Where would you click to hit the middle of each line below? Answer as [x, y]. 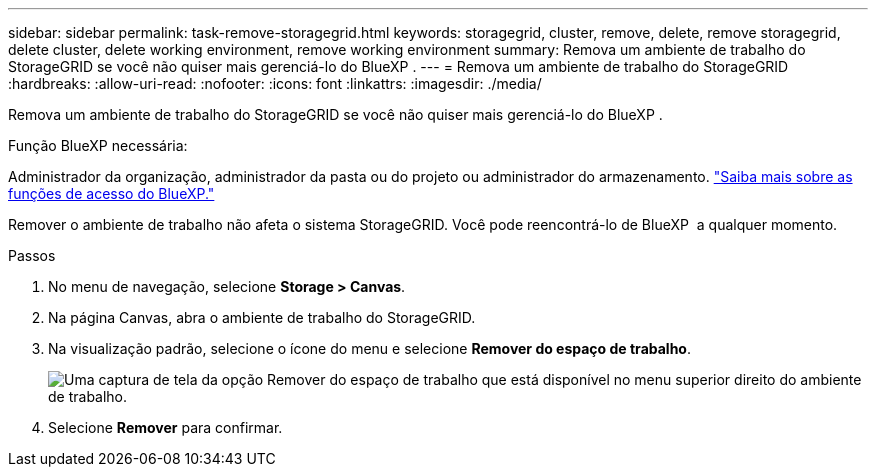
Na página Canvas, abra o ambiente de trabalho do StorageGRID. [262, 317]
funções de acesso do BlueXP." [111, 193]
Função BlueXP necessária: [98, 145]
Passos [32, 255]
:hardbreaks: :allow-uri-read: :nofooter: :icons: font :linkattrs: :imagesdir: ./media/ [275, 83]
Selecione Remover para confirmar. [165, 427]
